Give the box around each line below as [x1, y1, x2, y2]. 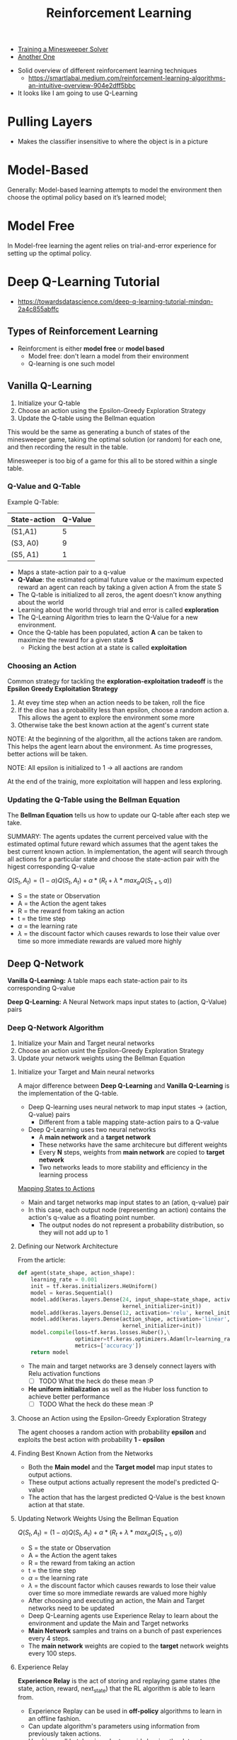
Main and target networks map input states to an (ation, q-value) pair [28, 1198, 230, 1207]
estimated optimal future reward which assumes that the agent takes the [7, 839, 219, 849]
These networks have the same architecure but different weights [38, 1140, 228, 1149]
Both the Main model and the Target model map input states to [28, 1463, 213, 1471]
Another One [17, 53, 55, 61]
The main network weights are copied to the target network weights [28, 1641, 229, 1650]
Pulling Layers [7, 114, 93, 130]
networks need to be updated [28, 1604, 115, 1612]
